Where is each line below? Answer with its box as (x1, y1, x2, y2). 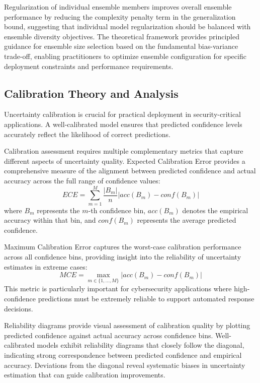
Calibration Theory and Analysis (4, 85, 179, 101)
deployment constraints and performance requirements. (4, 60, 174, 71)
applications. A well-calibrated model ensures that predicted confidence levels (4, 118, 242, 129)
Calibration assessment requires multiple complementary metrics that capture (4, 146, 243, 156)
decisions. (4, 303, 33, 313)
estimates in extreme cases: (4, 261, 88, 272)
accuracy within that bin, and (4, 215, 96, 225)
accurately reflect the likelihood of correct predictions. (4, 129, 170, 139)
